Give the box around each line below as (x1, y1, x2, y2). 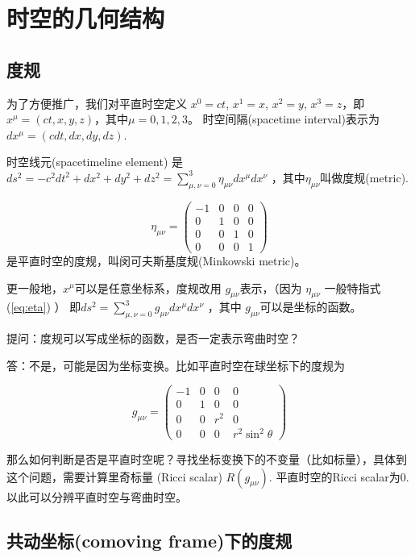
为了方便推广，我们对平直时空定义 (6, 94, 187, 111)
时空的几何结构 (6, 2, 165, 35)
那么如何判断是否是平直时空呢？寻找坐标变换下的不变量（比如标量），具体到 (6, 451, 407, 468)
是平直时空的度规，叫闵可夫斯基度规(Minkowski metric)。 (6, 252, 306, 269)
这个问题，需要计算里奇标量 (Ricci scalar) (6, 468, 222, 485)
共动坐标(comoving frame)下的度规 (6, 527, 293, 552)
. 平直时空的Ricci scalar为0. (268, 468, 409, 485)
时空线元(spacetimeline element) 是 (6, 153, 183, 170)
